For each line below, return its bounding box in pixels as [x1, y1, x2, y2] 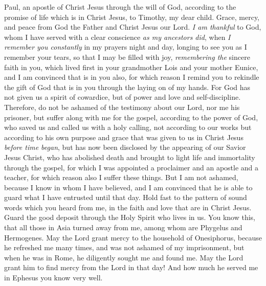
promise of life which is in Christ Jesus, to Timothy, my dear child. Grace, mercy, [4, 11, 260, 22]
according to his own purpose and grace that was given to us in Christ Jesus [4, 131, 243, 142]
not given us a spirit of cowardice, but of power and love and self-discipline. [4, 92, 241, 102]
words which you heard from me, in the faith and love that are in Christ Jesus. [4, 202, 252, 212]
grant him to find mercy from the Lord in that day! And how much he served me [4, 262, 258, 273]
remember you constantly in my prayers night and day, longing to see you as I [4, 41, 247, 52]
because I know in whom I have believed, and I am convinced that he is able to [4, 182, 253, 192]
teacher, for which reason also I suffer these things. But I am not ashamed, [4, 172, 238, 183]
